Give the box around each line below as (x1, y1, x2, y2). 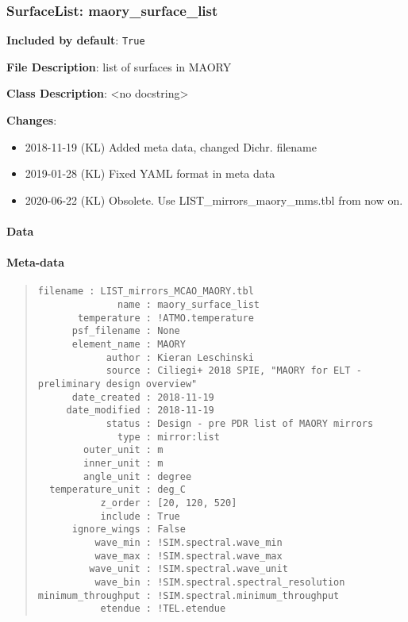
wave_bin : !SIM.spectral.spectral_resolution (94, 576, 345, 588)
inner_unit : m (83, 457, 164, 469)
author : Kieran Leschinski (106, 351, 254, 363)
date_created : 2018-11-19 (71, 391, 214, 403)
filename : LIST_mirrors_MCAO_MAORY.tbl (37, 286, 254, 298)
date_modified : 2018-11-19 (66, 405, 214, 417)
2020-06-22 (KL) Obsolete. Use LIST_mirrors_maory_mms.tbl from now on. (25, 191, 403, 208)
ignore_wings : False (71, 524, 186, 536)
